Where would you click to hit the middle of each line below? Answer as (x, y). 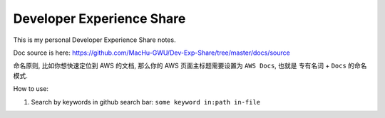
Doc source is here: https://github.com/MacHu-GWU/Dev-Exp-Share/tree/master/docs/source (152, 53)
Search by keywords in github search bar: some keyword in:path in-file (146, 102)
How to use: (31, 89)
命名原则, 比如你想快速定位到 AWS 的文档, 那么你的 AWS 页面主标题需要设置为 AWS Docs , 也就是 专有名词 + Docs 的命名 (190, 66)
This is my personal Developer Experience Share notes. (94, 40)
